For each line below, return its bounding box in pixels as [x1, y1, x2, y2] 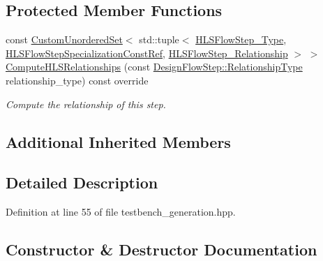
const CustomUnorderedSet [6, 32, 123, 47]
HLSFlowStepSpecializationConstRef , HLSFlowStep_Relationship [6, 45, 288, 60]
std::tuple [139, 32, 179, 47]
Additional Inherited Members [6, 130, 231, 152]
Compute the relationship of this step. [6, 96, 166, 111]
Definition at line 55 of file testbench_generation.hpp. [6, 204, 236, 219]
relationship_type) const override [6, 73, 149, 87]
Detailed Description [6, 172, 158, 193]
